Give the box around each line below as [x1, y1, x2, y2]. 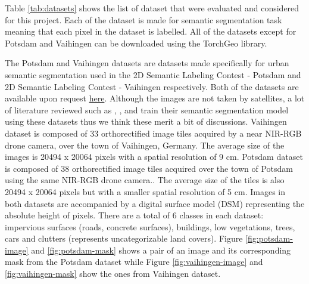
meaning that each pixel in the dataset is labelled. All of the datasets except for [5, 25, 296, 38]
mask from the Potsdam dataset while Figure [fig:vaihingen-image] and [5, 255, 263, 268]
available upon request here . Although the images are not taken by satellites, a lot [5, 92, 305, 104]
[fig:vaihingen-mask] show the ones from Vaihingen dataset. [5, 267, 221, 280]
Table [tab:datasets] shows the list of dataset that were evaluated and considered [5, 2, 299, 14]
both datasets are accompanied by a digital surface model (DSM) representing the [5, 197, 305, 209]
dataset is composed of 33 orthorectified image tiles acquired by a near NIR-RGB [5, 126, 302, 139]
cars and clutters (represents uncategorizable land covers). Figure [5, 232, 243, 245]
